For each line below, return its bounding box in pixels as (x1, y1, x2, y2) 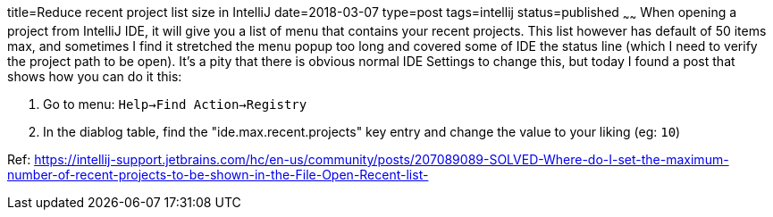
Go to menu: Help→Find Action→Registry (43, 96, 307, 112)
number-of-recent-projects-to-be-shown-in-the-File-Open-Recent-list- (7, 166, 429, 182)
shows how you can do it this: (7, 68, 182, 84)
